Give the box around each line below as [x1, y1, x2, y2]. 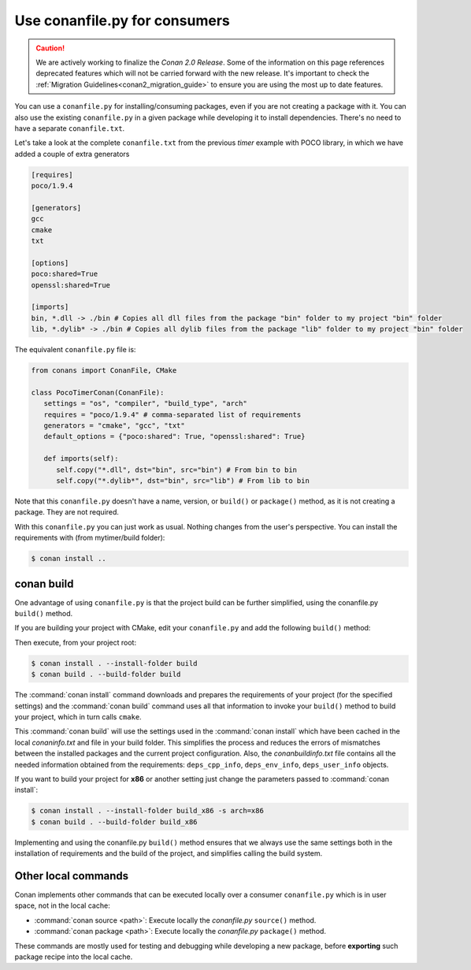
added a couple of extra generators [14, 149, 130, 158]
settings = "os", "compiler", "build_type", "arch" [43, 399, 247, 408]
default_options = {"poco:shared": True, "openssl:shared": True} [43, 432, 306, 441]
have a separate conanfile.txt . [14, 123, 125, 133]
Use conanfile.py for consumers [14, 12, 230, 29]
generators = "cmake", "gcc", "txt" [43, 422, 185, 430]
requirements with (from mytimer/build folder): [14, 533, 165, 543]
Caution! [35, 43, 65, 53]
